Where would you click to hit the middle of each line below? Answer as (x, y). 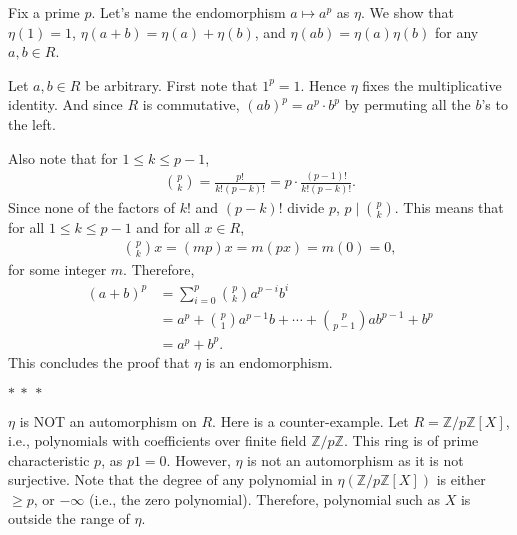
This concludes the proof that (99, 361)
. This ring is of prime (411, 440)
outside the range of (69, 518)
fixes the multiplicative (432, 84)
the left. (32, 123)
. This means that (449, 206)
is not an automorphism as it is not (355, 459)
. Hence (323, 84)
